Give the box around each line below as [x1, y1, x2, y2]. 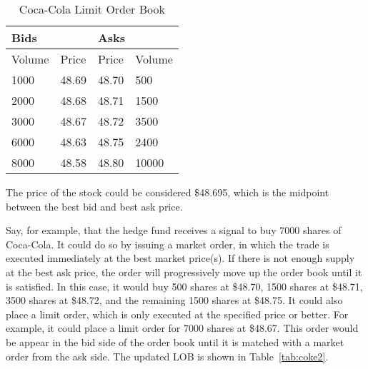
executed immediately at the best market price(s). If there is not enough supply [6, 251, 355, 266]
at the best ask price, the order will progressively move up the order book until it [6, 264, 362, 279]
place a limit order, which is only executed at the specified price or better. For [6, 306, 349, 321]
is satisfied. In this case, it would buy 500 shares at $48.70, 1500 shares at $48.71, [6, 278, 363, 293]
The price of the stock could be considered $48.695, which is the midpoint [6, 185, 329, 199]
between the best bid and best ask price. [6, 198, 183, 213]
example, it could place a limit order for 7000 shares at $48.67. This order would [6, 320, 359, 335]
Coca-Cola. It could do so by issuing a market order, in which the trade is [6, 236, 329, 251]
